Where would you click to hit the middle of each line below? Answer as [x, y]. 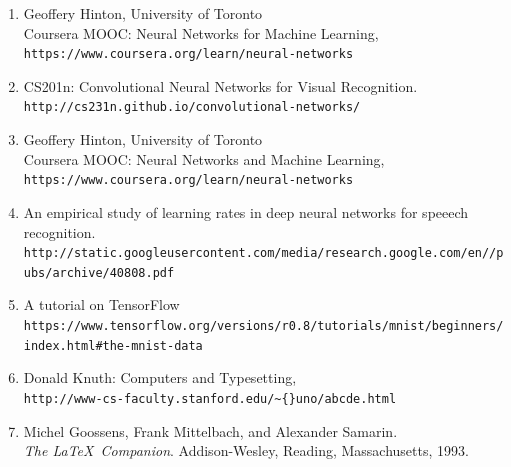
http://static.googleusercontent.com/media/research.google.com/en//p [263, 253]
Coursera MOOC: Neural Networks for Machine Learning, [201, 32]
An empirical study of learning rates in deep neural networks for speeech [246, 211]
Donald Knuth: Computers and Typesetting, [160, 377]
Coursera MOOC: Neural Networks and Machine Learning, [204, 158]
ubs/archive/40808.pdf [99, 272]
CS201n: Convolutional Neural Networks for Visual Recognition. [220, 85]
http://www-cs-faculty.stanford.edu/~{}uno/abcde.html [210, 398]
